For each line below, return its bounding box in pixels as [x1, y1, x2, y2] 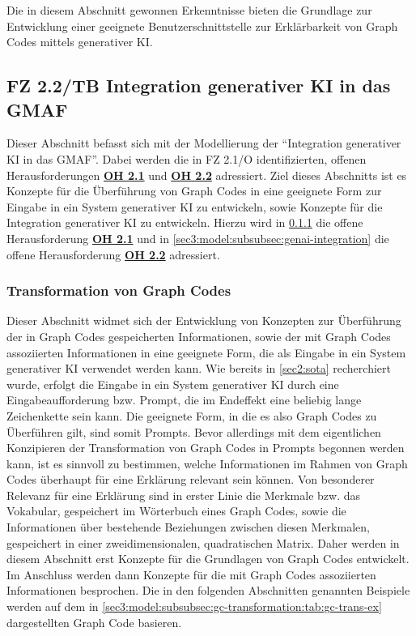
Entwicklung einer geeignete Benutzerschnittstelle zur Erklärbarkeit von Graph [6, 17, 398, 34]
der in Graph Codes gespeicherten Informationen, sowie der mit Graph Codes [6, 327, 391, 344]
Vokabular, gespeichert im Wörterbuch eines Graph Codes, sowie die [6, 502, 346, 519]
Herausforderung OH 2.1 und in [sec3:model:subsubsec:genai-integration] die [6, 229, 389, 246]
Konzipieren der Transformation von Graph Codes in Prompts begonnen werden [6, 439, 405, 456]
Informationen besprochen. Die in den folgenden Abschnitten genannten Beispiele [6, 582, 410, 599]
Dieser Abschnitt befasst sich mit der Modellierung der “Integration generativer [6, 134, 401, 152]
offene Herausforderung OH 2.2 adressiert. [6, 245, 220, 263]
